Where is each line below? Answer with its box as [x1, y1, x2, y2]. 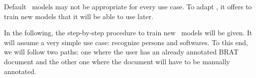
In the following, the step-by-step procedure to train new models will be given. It [4, 27, 253, 38]
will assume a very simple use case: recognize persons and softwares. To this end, [4, 37, 248, 47]
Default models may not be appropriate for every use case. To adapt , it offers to [4, 1, 252, 11]
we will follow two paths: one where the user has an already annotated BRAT [4, 47, 239, 57]
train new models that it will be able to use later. [4, 11, 153, 21]
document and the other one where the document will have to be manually [4, 56, 230, 66]
